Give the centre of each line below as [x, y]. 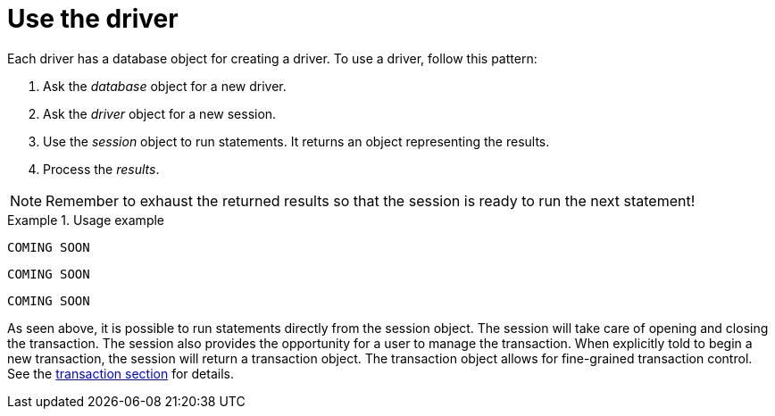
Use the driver [93, 19]
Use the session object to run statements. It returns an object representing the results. [296, 141]
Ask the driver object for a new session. [160, 113]
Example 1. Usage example [86, 220]
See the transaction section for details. [121, 373]
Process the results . [101, 169]
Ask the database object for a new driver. [165, 86]
